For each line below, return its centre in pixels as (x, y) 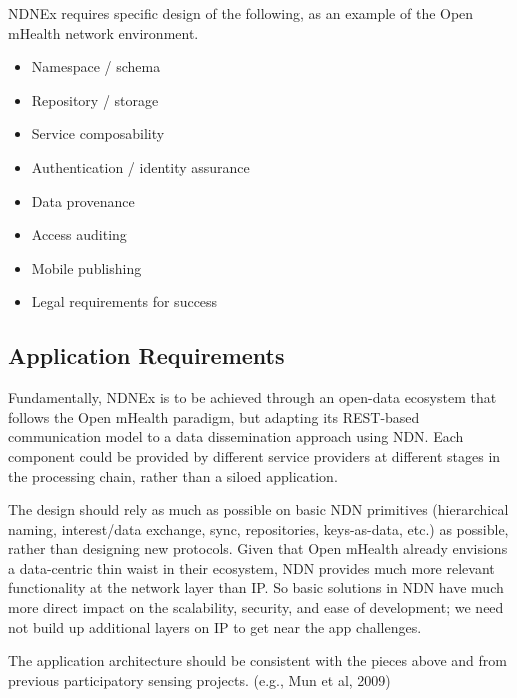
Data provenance (83, 200)
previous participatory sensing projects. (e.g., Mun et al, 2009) (199, 679)
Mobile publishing (86, 267)
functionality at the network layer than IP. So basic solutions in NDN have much (256, 587)
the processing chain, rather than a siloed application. (173, 475)
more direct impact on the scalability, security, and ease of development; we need (256, 607)
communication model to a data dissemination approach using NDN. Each (236, 436)
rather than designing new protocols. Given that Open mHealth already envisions (258, 548)
